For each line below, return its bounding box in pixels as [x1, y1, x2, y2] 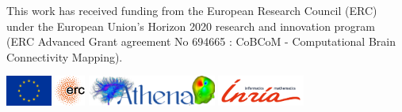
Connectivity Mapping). [6, 48, 123, 65]
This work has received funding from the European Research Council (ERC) [6, 2, 377, 18]
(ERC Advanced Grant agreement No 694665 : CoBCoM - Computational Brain [6, 33, 396, 50]
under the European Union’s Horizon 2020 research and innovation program [6, 17, 376, 34]
